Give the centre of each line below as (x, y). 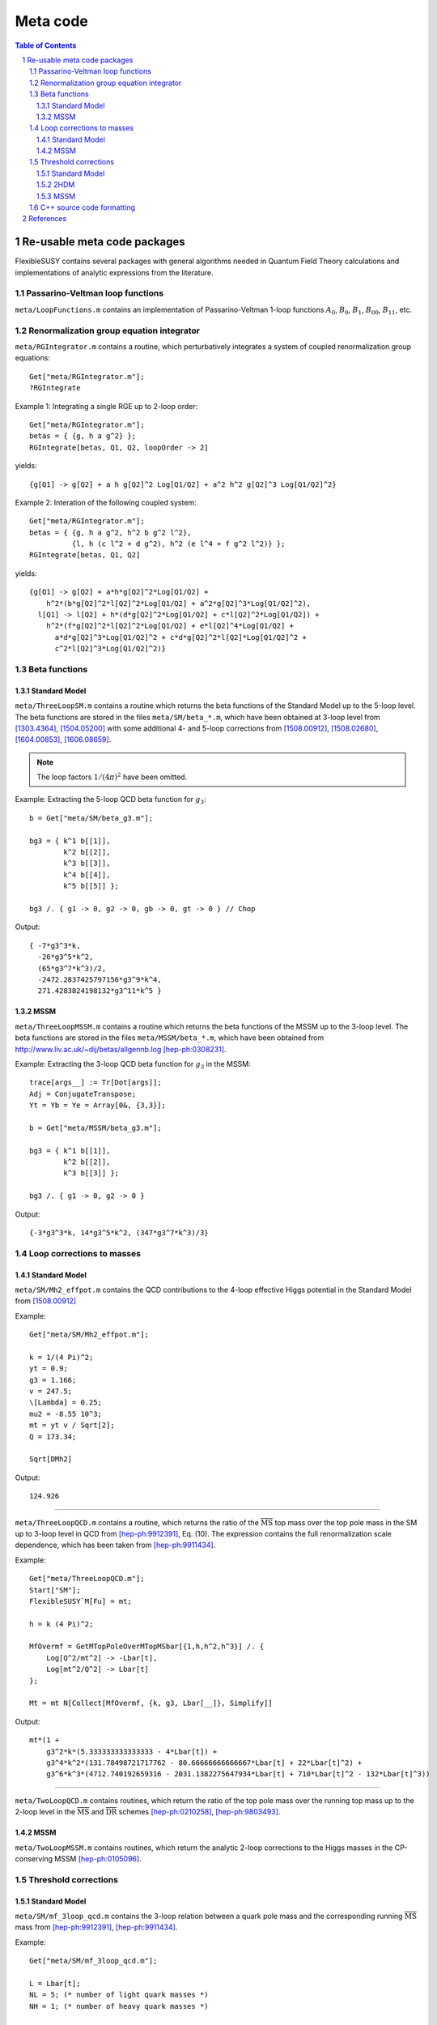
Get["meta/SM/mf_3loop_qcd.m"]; (93, 1961)
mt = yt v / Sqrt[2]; (72, 1425)
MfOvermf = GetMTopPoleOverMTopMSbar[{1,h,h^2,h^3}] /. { (147, 1647)
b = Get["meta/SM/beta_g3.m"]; (91, 818)
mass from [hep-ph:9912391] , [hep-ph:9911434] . (96, 1927)
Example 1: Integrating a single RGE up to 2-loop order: (106, 406)
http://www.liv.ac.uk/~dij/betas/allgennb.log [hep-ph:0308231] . (121, 1049)
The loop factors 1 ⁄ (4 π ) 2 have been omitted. (112, 776)
